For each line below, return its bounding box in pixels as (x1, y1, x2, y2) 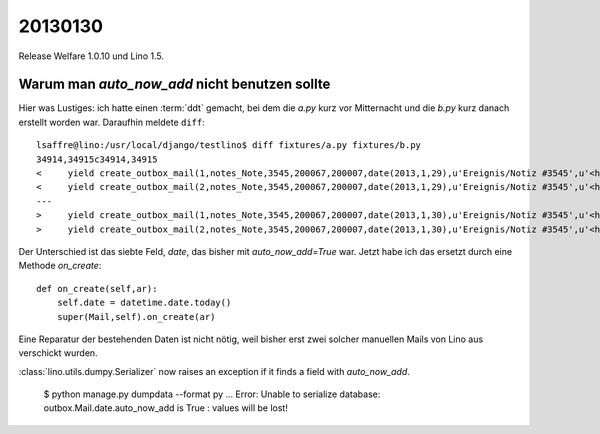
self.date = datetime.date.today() (56, 297, 232, 309)
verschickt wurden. (18, 347, 99, 359)
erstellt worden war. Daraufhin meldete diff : (18, 116, 205, 128)
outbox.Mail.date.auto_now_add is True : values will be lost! (43, 402, 289, 414)
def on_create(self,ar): (36, 283, 158, 294)
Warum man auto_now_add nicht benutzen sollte (18, 76, 331, 93)
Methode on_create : (18, 260, 102, 272)
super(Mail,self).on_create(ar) (56, 311, 216, 322)
